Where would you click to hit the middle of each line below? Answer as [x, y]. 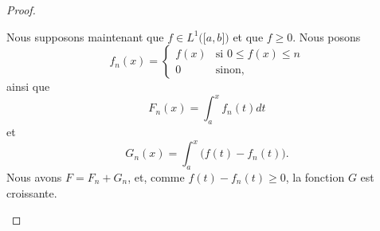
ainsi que [28, 86]
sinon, [230, 70]
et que [248, 36]
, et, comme [156, 176]
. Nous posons [327, 36]
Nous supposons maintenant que [85, 36]
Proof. [21, 10]
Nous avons [34, 176]
